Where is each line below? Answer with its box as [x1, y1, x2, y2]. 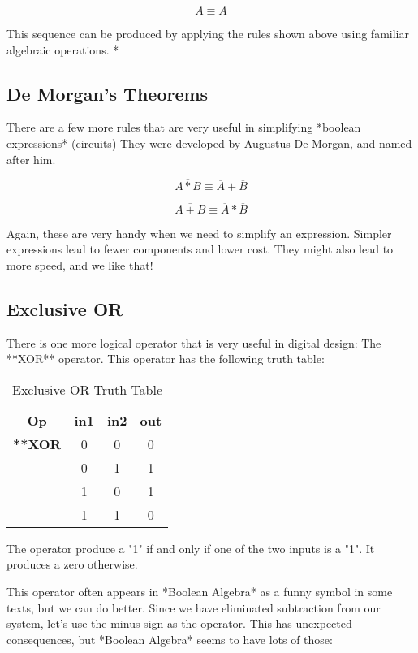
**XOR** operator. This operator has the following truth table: [6, 350, 325, 367]
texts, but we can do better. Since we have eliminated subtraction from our [6, 599, 381, 616]
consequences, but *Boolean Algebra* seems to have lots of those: [6, 630, 333, 647]
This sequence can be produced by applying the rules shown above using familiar [6, 25, 409, 41]
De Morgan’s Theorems [6, 80, 209, 106]
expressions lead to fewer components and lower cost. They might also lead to [6, 240, 394, 257]
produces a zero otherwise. [6, 556, 138, 573]
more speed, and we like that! [6, 256, 153, 273]
